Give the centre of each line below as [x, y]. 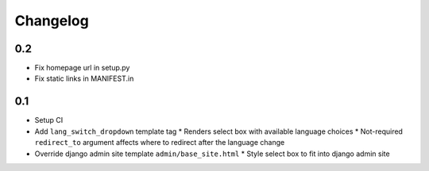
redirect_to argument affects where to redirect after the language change [160, 142]
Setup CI [49, 120]
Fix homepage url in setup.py [82, 68]
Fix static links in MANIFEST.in [84, 78]
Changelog [52, 21]
